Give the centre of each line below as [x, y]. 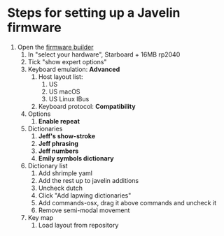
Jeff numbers [58, 151]
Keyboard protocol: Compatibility [87, 106]
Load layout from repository [78, 225]
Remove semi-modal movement [84, 210]
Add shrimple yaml [65, 173]
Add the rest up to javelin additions [88, 180]
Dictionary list [48, 165]
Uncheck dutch [60, 188]
